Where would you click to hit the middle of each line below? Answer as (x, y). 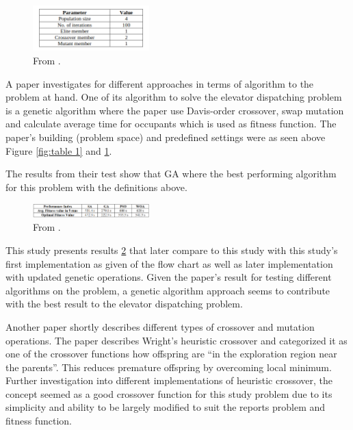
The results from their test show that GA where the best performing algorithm (171, 174)
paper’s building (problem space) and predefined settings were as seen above (166, 137)
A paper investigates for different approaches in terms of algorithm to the (160, 83)
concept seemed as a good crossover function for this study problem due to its (169, 393)
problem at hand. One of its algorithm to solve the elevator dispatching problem (174, 97)
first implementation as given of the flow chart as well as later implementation (169, 263)
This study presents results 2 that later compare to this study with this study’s (172, 250)
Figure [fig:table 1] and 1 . (59, 150)
